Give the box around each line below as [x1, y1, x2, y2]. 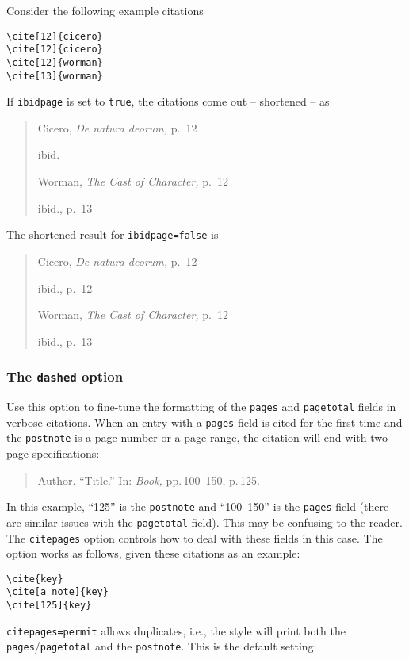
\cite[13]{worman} [6, 70, 103, 82]
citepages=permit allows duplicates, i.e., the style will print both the [6, 622, 346, 639]
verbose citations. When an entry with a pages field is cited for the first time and [6, 413, 403, 430]
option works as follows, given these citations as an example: [6, 545, 300, 562]
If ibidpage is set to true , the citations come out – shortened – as [6, 93, 330, 109]
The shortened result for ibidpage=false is [6, 226, 219, 243]
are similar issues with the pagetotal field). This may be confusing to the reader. [6, 513, 403, 530]
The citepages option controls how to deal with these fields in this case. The [6, 529, 383, 546]
